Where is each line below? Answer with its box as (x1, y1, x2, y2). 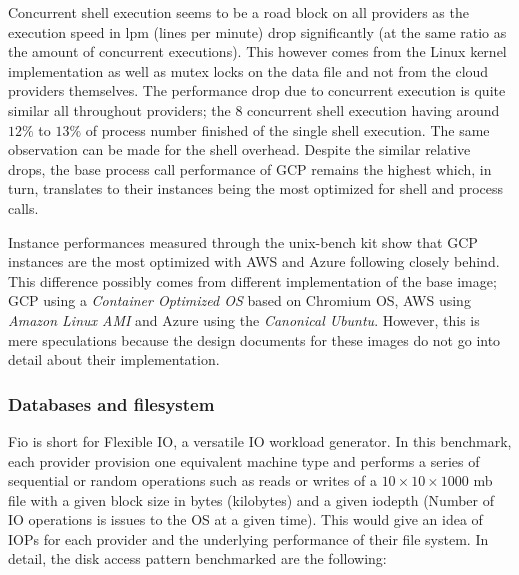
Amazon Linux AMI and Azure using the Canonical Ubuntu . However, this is (8, 309, 480, 330)
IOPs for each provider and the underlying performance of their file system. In (8, 528, 489, 549)
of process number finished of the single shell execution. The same (85, 119, 490, 140)
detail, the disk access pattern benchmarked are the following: (8, 548, 387, 569)
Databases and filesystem (8, 391, 215, 416)
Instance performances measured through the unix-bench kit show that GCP (8, 231, 478, 252)
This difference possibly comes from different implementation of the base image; (8, 270, 497, 291)
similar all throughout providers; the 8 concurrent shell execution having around (8, 99, 500, 120)
